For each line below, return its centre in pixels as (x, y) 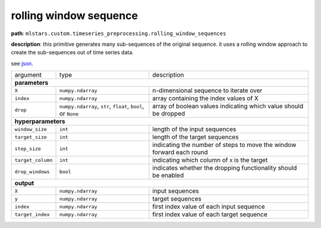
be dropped (169, 114)
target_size (31, 137)
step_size (28, 149)
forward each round (180, 152)
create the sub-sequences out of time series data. (72, 52)
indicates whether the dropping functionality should (225, 168)
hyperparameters (40, 121)
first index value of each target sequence (210, 214)
